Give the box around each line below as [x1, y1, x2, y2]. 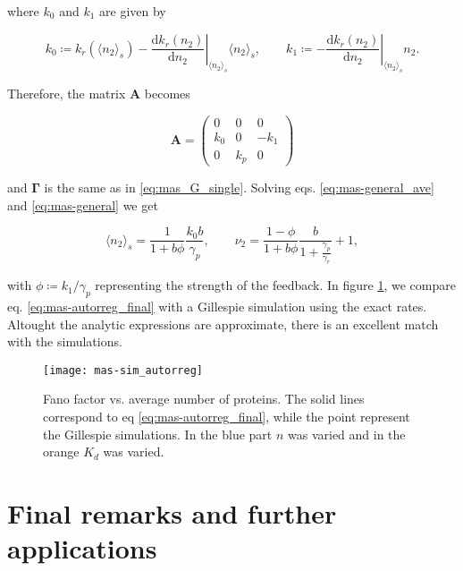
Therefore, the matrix [7, 84, 126, 103]
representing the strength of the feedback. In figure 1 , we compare [95, 276, 456, 294]
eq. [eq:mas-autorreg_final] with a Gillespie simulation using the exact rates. [7, 296, 427, 315]
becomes [144, 84, 190, 103]
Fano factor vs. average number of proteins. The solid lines [43, 389, 365, 408]
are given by [99, 2, 166, 20]
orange [43, 442, 80, 461]
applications [7, 530, 157, 567]
